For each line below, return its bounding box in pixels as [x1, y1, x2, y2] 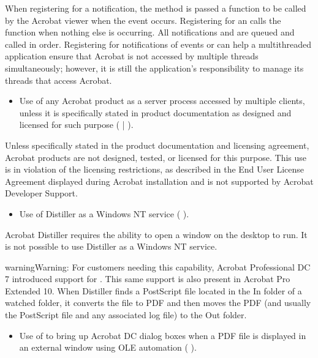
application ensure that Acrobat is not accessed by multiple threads [5, 50, 259, 62]
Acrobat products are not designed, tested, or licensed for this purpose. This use [5, 151, 307, 163]
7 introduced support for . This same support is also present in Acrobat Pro [5, 272, 290, 285]
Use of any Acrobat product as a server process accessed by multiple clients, [19, 94, 305, 107]
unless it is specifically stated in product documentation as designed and [19, 106, 292, 119]
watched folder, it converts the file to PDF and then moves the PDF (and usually [5, 296, 311, 309]
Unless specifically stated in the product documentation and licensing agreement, [5, 138, 309, 151]
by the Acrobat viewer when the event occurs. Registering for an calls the [5, 13, 281, 26]
